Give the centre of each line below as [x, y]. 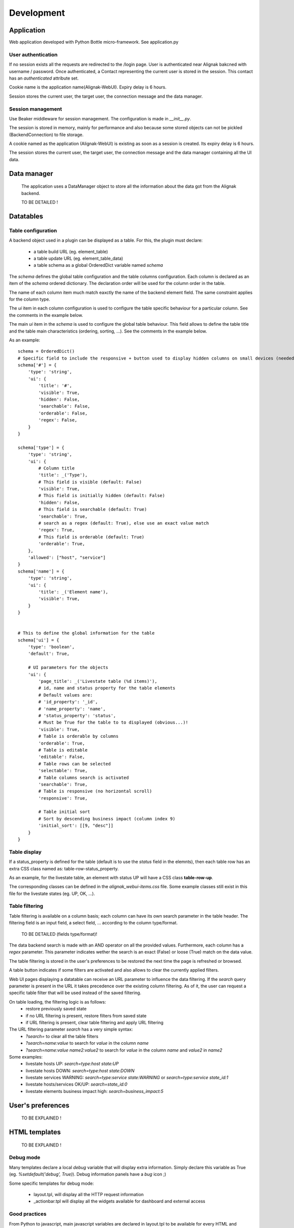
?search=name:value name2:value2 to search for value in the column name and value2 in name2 [124, 1050]
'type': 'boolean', [51, 647]
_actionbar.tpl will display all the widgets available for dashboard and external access [119, 1201]
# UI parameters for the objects [68, 668]
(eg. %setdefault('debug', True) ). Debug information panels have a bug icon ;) [88, 1174]
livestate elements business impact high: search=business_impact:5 [95, 1091]
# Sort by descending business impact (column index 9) [107, 819]
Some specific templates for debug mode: [51, 1183]
